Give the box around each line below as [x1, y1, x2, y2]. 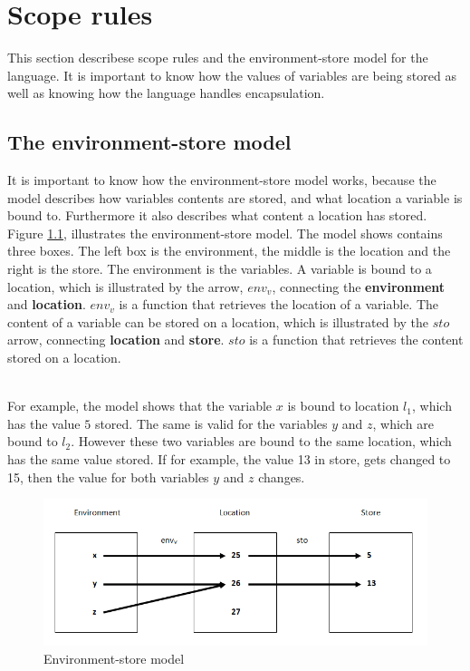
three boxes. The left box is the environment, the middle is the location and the [7, 241, 451, 260]
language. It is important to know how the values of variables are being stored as [7, 65, 456, 84]
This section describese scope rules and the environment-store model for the [7, 48, 428, 67]
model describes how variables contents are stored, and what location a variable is [7, 188, 463, 207]
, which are [372, 413, 434, 433]
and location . [7, 295, 86, 314]
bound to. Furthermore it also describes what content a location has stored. [7, 206, 427, 225]
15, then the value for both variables [7, 467, 209, 486]
